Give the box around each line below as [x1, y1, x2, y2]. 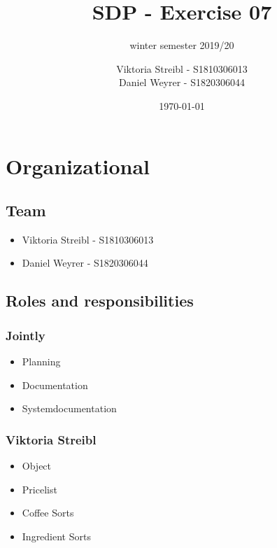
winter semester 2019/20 [129, 38, 234, 52]
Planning [22, 354, 61, 369]
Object [22, 458, 52, 473]
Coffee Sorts [22, 505, 74, 520]
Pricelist [22, 482, 57, 496]
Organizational [6, 151, 150, 180]
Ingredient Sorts [22, 528, 91, 543]
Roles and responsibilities [6, 290, 194, 311]
